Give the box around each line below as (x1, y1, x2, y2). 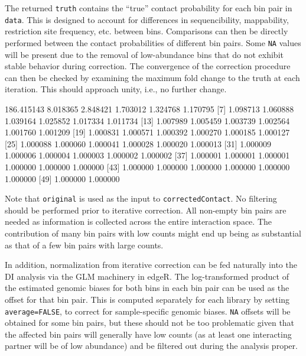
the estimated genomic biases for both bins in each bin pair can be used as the (5, 281, 289, 294)
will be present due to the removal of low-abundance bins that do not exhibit (5, 48, 284, 60)
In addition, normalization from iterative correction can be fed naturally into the (5, 258, 297, 271)
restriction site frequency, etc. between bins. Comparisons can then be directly (5, 25, 288, 37)
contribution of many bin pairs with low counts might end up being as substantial (5, 226, 301, 239)
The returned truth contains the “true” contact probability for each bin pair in (5, 2, 292, 14)
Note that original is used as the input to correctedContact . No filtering (5, 192, 277, 205)
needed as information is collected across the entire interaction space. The (5, 215, 272, 228)
